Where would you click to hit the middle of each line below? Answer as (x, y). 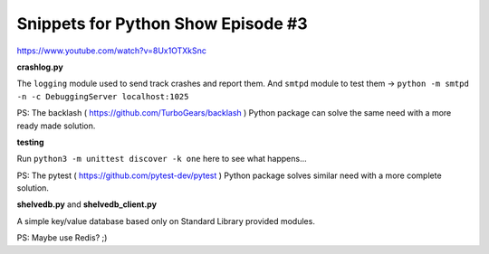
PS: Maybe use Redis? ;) (62, 238)
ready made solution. (56, 126)
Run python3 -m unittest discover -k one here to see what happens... (162, 159)
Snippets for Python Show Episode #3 (162, 24)
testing (30, 142)
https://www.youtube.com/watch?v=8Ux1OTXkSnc (112, 51)
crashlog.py (40, 67)
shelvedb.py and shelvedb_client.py (87, 204)
